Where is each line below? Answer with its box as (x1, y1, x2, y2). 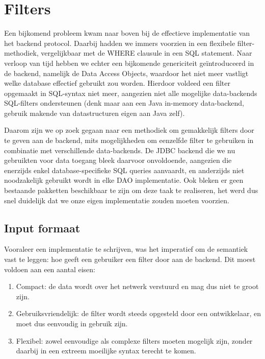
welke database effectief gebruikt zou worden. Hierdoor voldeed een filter (4, 78, 230, 88)
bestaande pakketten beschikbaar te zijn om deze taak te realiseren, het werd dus (4, 185, 258, 196)
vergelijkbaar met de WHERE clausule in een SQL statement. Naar (41, 47, 252, 58)
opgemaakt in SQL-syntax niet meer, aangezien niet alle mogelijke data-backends (4, 87, 257, 98)
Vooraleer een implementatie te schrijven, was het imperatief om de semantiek (4, 244, 248, 254)
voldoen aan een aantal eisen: (4, 264, 95, 274)
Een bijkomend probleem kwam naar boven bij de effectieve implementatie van (4, 28, 250, 38)
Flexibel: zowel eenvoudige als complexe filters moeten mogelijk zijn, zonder (16, 335, 253, 346)
